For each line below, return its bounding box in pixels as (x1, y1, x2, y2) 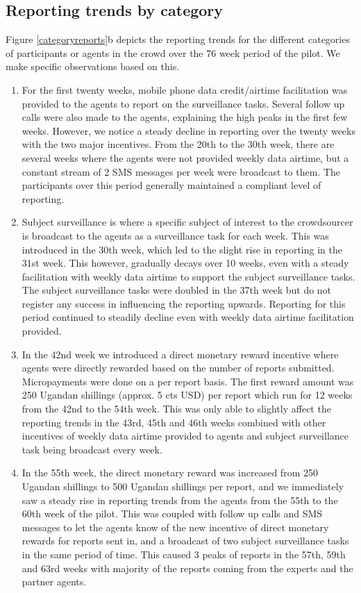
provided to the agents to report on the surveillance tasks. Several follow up (22, 96, 345, 110)
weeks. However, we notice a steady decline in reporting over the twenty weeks (22, 123, 355, 137)
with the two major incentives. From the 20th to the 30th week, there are (22, 137, 335, 151)
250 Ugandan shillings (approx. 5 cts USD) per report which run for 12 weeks (22, 387, 353, 402)
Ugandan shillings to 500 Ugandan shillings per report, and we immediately (22, 479, 344, 494)
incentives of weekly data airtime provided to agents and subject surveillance (22, 428, 349, 443)
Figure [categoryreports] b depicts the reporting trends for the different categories (6, 32, 350, 47)
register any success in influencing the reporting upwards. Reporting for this (22, 296, 346, 310)
